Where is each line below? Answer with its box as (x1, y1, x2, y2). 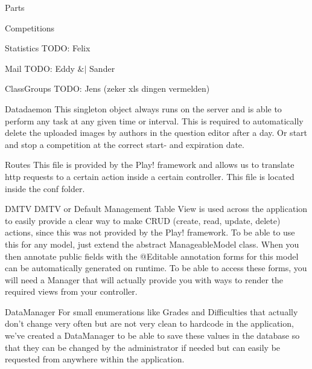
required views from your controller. (5, 285, 138, 298)
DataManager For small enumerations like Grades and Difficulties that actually (5, 305, 298, 318)
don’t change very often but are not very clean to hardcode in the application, (5, 317, 294, 330)
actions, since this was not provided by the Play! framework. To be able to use (5, 226, 295, 239)
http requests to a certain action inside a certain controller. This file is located (5, 170, 294, 182)
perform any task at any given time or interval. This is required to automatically (5, 114, 304, 127)
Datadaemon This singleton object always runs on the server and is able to (5, 102, 282, 115)
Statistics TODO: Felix (5, 42, 91, 54)
